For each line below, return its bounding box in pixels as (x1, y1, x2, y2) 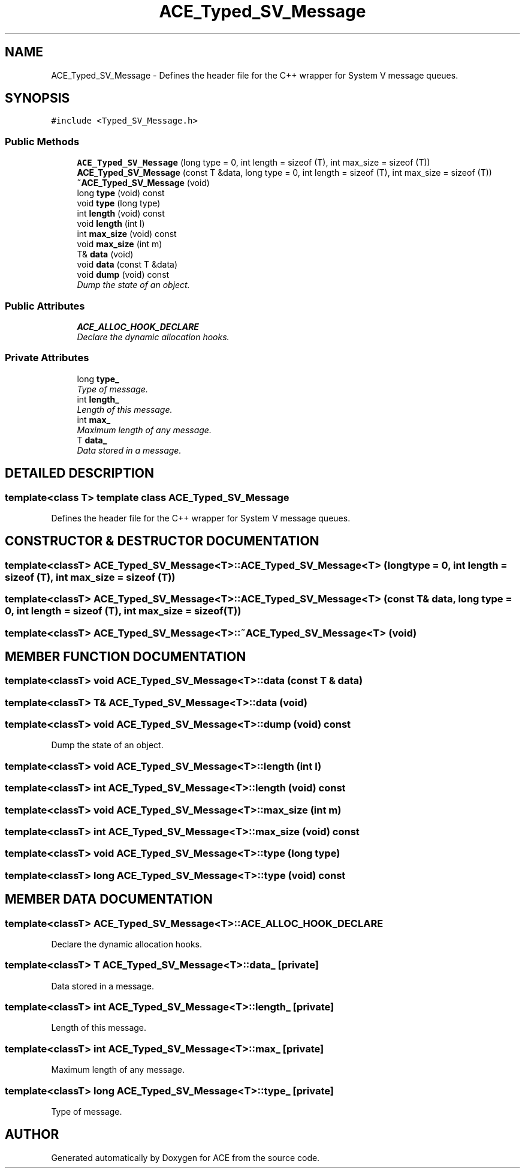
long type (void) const (77, 188, 165, 199)
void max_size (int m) (77, 239, 162, 250)
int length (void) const (77, 208, 165, 219)
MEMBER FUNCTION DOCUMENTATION (5, 649, 246, 664)
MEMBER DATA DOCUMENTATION (5, 892, 213, 907)
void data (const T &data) (77, 259, 178, 270)
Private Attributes (5, 352, 89, 364)
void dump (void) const (77, 269, 170, 280)
